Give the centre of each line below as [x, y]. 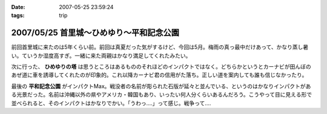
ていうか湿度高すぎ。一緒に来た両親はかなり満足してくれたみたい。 [106, 55]
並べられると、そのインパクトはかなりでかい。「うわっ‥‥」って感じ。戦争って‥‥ [111, 103]
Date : [18, 7]
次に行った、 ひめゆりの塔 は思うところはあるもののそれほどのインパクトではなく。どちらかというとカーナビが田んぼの [161, 67]
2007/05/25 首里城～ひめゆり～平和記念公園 [95, 33]
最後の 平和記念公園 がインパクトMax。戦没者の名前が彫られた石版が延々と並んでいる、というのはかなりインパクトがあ [161, 86]
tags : [18, 16]
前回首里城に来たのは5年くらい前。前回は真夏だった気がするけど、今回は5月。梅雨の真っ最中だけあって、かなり [152, 47]
